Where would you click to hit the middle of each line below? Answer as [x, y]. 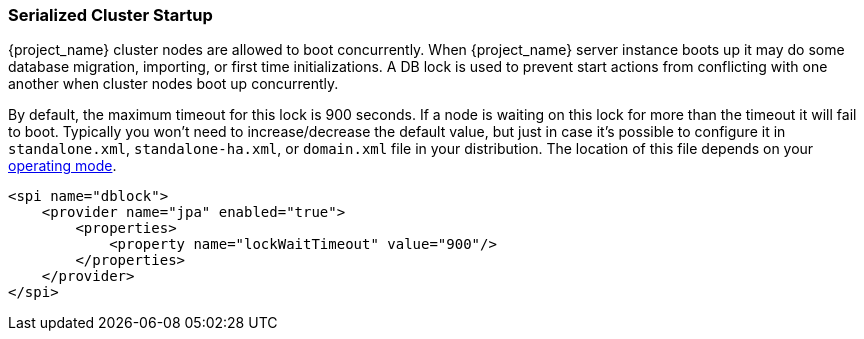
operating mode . [62, 166]
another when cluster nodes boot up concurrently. [173, 84]
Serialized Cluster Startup [110, 15]
